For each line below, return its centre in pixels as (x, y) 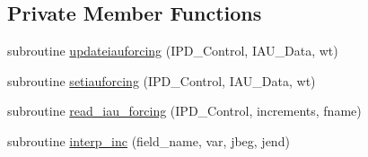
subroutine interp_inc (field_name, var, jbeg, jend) (149, 140)
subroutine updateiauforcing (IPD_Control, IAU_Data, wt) (173, 51)
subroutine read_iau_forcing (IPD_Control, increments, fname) (184, 111)
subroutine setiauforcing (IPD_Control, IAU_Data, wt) (162, 80)
